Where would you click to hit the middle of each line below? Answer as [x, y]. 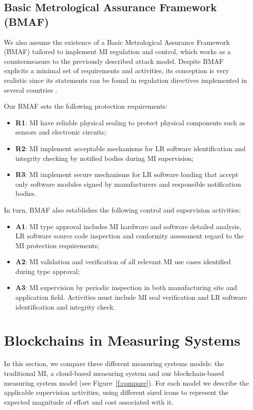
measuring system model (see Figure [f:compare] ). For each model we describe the [126, 382]
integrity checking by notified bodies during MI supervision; [104, 158]
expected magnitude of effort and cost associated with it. [89, 401]
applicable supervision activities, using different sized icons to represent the [116, 392]
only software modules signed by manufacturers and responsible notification [128, 184]
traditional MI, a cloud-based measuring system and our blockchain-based [114, 373]
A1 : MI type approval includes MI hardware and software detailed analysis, [128, 226]
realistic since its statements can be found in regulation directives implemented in [126, 80]
